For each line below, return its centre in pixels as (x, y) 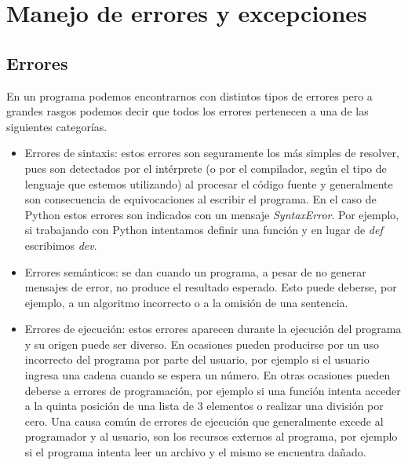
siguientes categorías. (57, 126)
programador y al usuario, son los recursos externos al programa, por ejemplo (211, 436)
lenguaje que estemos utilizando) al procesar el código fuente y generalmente (209, 183)
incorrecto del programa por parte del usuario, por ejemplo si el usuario (197, 359)
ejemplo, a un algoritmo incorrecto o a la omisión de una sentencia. (186, 302)
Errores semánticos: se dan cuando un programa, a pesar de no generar (195, 271)
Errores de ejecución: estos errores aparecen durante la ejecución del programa (213, 329)
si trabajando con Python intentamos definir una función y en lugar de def (204, 230)
